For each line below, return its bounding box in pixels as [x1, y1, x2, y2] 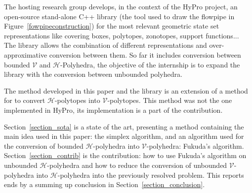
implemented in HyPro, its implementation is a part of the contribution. [4, 104, 223, 115]
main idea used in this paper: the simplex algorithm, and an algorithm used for [4, 131, 244, 141]
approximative [4, 49, 47, 60]
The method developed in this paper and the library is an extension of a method [4, 85, 248, 96]
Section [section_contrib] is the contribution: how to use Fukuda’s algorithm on [4, 150, 247, 161]
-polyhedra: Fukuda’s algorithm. [146, 140, 244, 151]
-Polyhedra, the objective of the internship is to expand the [60, 59, 240, 69]
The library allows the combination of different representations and [4, 40, 207, 50]
